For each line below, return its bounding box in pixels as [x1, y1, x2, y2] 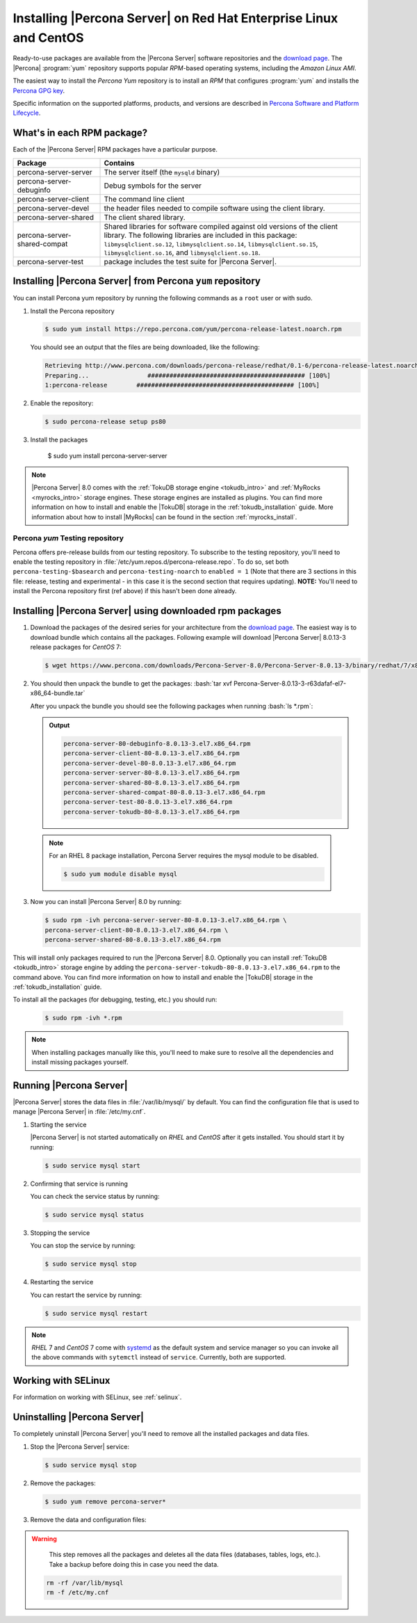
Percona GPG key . [13, 86, 65, 95]
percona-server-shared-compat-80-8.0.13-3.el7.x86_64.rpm [63, 789, 265, 796]
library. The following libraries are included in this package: [104, 230, 297, 240]
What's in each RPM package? [13, 127, 148, 139]
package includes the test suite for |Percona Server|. [104, 257, 277, 266]
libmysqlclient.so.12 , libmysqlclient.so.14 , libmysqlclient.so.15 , [104, 239, 318, 248]
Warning [31, 1535, 57, 1543]
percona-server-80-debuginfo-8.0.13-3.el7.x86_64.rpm [63, 740, 251, 748]
